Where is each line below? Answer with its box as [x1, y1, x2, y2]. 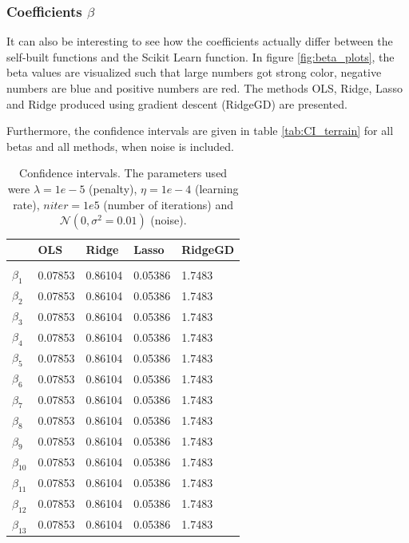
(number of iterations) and [103, 196, 234, 212]
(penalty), [89, 180, 137, 196]
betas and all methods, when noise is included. [6, 137, 234, 154]
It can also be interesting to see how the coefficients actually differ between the [6, 33, 393, 50]
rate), [13, 196, 40, 212]
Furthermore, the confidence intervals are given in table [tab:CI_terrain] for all [6, 122, 394, 139]
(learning [195, 180, 239, 196]
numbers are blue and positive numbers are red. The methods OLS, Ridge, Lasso [6, 80, 403, 96]
